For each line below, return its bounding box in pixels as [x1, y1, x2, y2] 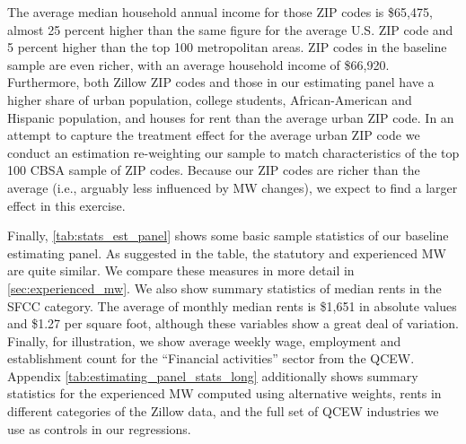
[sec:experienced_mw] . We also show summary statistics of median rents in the [7, 278, 442, 297]
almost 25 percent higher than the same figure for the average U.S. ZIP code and [7, 20, 453, 39]
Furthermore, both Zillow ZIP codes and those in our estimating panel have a [7, 73, 435, 91]
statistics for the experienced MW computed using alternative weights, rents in [7, 384, 442, 403]
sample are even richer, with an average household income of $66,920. [7, 55, 390, 74]
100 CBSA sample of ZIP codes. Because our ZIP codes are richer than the [7, 161, 420, 179]
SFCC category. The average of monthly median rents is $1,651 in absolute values [7, 296, 457, 315]
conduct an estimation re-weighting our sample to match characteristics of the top [7, 143, 460, 161]
